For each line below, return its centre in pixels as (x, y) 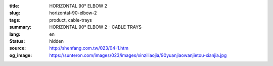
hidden (57, 41)
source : (18, 48)
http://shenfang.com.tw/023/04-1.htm (89, 48)
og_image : (21, 55)
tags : (15, 20)
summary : (20, 27)
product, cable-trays (71, 20)
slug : (15, 13)
